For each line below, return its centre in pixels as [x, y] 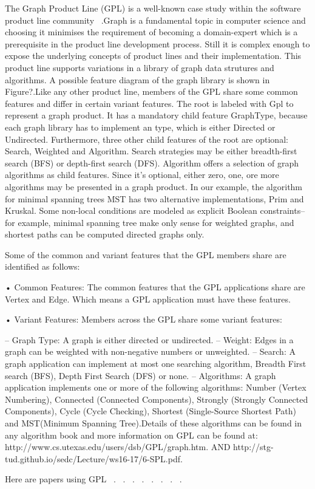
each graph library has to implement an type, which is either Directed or [140, 127]
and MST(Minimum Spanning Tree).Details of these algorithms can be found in [154, 423]
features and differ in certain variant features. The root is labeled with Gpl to [149, 103]
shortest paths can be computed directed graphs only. [105, 234]
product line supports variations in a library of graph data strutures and [140, 67]
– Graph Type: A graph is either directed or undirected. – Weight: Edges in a [149, 339]
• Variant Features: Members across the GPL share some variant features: [144, 319]
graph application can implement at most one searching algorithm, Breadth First [156, 364]
